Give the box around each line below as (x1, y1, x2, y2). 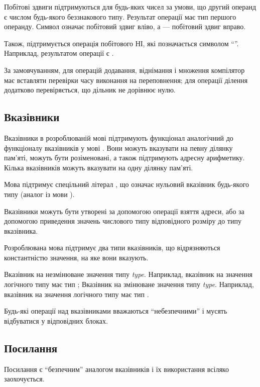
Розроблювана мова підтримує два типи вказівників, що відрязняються (4, 242, 220, 253)
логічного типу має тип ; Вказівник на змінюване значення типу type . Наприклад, (4, 279, 254, 289)
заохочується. (4, 373, 45, 384)
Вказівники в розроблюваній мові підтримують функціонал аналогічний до (4, 132, 233, 143)
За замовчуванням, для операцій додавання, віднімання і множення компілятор (4, 64, 245, 75)
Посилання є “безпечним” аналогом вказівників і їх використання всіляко (4, 363, 229, 374)
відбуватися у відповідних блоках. (4, 315, 108, 326)
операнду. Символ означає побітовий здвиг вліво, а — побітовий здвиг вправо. (4, 21, 246, 32)
